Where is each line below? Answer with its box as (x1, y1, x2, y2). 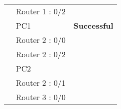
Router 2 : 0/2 (16, 48, 66, 60)
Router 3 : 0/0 (16, 91, 66, 103)
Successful (73, 20, 114, 31)
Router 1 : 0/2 (16, 5, 66, 17)
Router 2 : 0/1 (16, 77, 66, 88)
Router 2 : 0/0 (16, 34, 66, 45)
